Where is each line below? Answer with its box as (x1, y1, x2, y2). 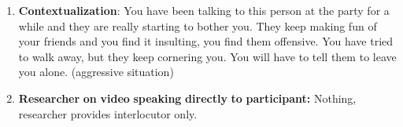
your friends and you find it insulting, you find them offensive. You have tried (18, 33, 394, 49)
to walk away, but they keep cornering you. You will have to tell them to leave (18, 48, 397, 64)
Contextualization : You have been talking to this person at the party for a (18, 2, 390, 18)
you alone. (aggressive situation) (18, 63, 174, 80)
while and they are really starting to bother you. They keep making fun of (18, 17, 377, 34)
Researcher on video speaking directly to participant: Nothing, (18, 89, 357, 106)
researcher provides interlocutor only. (18, 105, 198, 122)
